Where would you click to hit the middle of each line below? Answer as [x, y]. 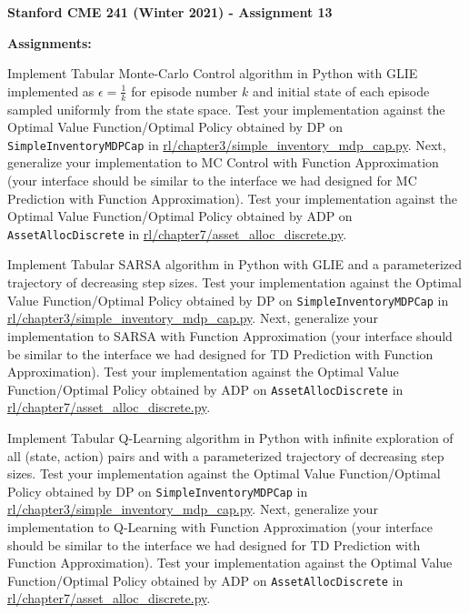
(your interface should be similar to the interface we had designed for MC [212, 181]
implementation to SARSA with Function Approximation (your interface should [230, 335]
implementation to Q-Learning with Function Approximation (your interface [220, 526]
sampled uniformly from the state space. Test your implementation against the [226, 109]
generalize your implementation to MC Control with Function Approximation [223, 162]
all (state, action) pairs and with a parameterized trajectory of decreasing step [226, 455]
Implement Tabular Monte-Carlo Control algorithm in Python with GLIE [213, 73]
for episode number [185, 91]
